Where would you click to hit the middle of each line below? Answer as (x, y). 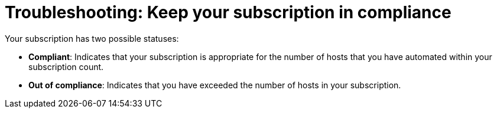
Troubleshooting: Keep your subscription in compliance (228, 12)
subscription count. (66, 67)
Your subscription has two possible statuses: (92, 38)
